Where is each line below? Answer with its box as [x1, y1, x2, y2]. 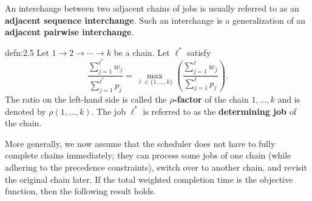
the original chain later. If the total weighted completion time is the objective [5, 172, 293, 185]
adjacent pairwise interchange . [5, 26, 134, 38]
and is [277, 92, 300, 105]
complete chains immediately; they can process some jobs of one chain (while [5, 149, 291, 162]
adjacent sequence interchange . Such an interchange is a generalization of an [5, 13, 306, 26]
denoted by [5, 104, 46, 117]
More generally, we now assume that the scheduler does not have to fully [5, 137, 276, 149]
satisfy [187, 46, 211, 58]
